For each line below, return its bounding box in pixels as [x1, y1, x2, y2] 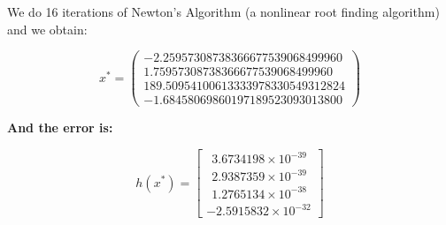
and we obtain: [7, 19, 88, 38]
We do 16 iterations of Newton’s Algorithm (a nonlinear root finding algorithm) [7, 3, 440, 20]
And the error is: [7, 118, 113, 137]
